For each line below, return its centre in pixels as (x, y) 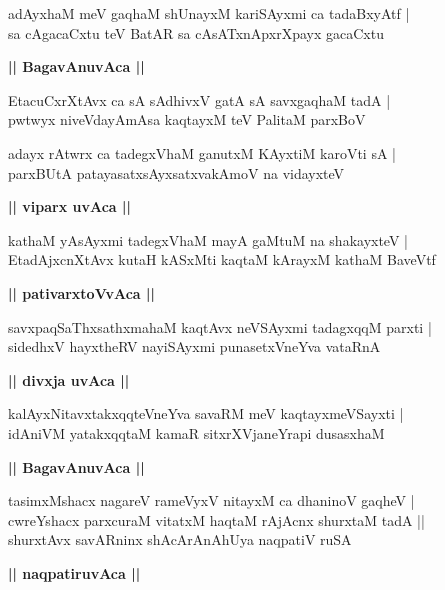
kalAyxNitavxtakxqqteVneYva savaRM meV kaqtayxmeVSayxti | (206, 413)
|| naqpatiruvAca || (74, 572)
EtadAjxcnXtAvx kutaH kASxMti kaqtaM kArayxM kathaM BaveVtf (222, 259)
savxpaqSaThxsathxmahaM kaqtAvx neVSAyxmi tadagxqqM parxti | (220, 326)
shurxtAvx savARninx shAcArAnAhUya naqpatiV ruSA (180, 539)
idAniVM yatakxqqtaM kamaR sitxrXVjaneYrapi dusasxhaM (196, 432)
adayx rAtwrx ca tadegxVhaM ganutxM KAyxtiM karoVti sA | (202, 152)
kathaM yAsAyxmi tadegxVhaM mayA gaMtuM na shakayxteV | (208, 239)
